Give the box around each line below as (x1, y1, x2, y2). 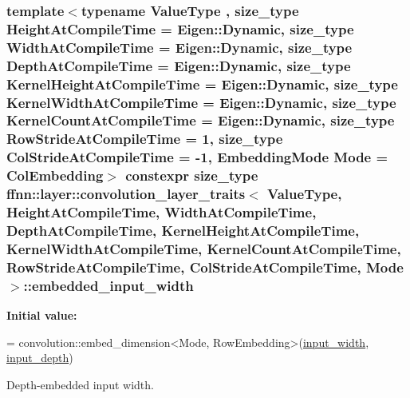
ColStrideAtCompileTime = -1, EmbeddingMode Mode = (6, 147, 388, 167)
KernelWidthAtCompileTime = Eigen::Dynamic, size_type (6, 92, 396, 112)
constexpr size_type (125, 165, 258, 185)
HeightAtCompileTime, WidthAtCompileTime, (6, 202, 317, 222)
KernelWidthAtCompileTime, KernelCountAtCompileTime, (6, 238, 401, 258)
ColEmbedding (6, 165, 104, 185)
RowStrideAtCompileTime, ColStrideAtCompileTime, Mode (6, 257, 404, 277)
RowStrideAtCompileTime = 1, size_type (6, 129, 283, 149)
